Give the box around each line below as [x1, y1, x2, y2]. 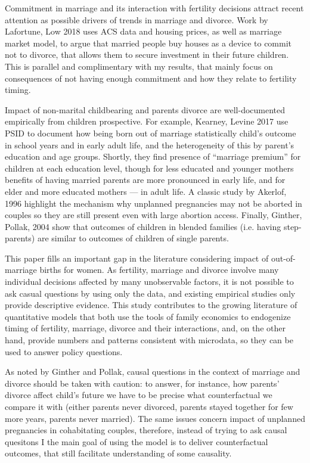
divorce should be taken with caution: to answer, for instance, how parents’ [5, 377, 280, 389]
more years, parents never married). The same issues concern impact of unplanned [5, 412, 305, 424]
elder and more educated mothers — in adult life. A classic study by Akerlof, [5, 185, 287, 197]
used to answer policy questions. [5, 345, 123, 358]
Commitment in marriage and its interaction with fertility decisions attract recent [5, 2, 304, 14]
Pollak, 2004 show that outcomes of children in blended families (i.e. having [5, 220, 281, 232]
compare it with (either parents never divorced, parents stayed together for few [5, 400, 293, 412]
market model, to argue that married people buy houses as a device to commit [5, 36, 292, 49]
